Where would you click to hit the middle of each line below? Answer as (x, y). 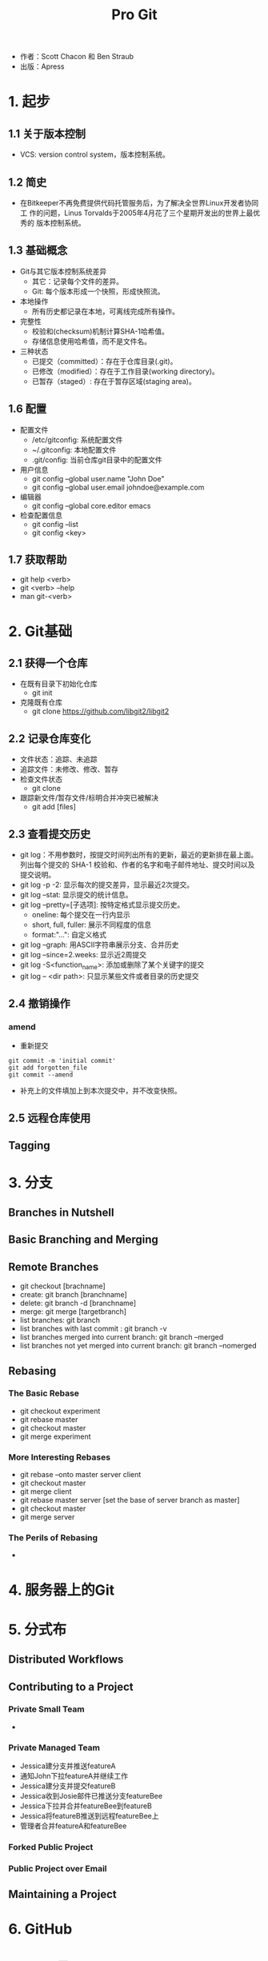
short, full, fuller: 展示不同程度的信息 (92, 925)
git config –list (55, 524)
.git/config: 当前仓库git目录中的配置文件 (97, 459)
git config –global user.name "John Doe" (98, 478)
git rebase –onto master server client (80, 1475)
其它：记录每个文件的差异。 (78, 281)
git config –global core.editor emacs (91, 505)
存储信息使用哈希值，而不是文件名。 (92, 341)
